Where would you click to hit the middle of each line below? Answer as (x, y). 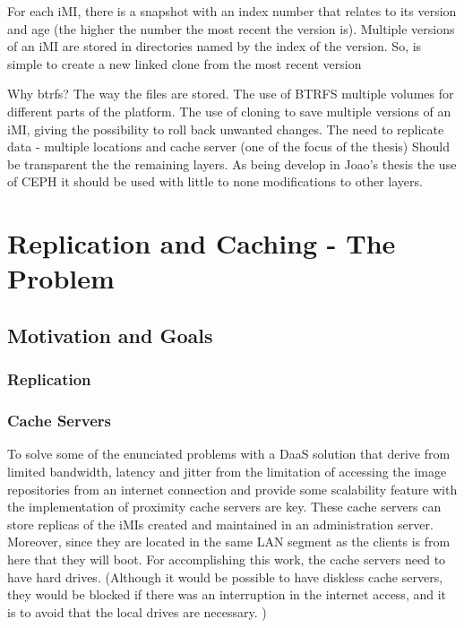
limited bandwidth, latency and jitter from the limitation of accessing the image (227, 471)
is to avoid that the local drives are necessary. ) (137, 611)
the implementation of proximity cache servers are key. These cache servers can (224, 507)
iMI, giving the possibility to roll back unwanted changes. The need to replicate (226, 129)
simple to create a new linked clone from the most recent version (185, 63)
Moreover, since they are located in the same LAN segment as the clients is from (229, 542)
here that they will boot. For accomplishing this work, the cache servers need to (227, 559)
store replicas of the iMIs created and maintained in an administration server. (220, 524)
